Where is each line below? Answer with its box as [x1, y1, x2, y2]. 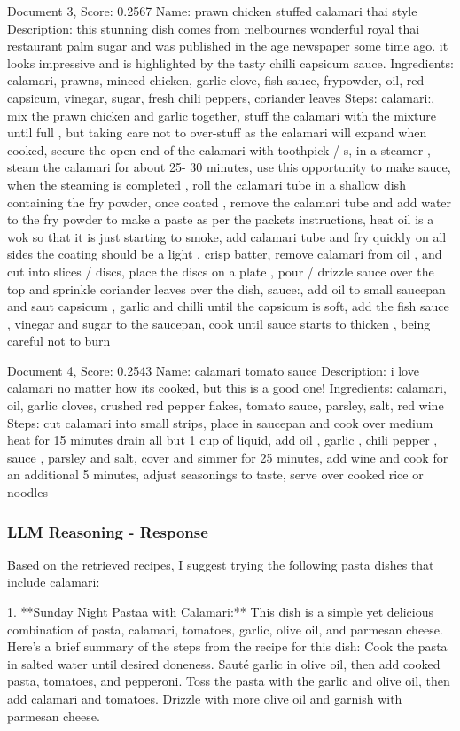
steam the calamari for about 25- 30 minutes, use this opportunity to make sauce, [7, 158, 451, 176]
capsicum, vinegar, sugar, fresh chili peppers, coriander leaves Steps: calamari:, [7, 88, 435, 106]
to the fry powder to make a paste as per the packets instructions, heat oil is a [7, 210, 434, 229]
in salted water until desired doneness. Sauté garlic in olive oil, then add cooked [7, 654, 441, 673]
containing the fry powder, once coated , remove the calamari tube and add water [7, 192, 452, 211]
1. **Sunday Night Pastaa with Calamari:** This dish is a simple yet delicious [7, 603, 433, 621]
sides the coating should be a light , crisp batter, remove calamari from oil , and [7, 245, 442, 263]
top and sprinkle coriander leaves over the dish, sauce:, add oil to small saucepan [7, 279, 446, 298]
